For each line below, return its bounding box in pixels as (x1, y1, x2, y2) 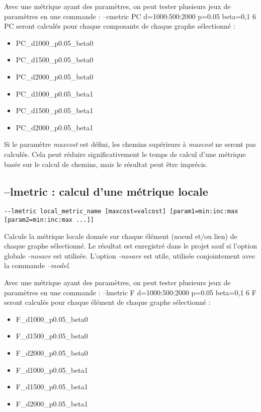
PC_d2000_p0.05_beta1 (16, 122, 94, 132)
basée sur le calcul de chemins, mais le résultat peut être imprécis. (4, 158, 208, 169)
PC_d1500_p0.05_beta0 (16, 54, 94, 65)
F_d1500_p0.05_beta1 (16, 381, 88, 392)
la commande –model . (4, 260, 70, 271)
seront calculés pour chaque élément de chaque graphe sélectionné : (4, 297, 211, 307)
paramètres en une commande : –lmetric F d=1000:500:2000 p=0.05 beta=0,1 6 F (4, 287, 256, 297)
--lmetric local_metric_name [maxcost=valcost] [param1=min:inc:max (4, 208, 238, 215)
